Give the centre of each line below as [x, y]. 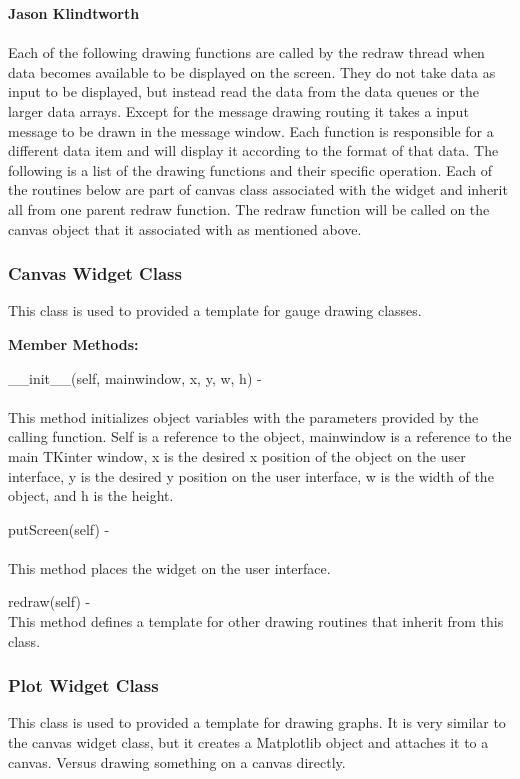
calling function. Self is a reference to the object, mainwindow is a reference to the [260, 436]
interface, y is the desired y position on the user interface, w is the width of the [251, 475]
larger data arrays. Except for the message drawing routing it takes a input [238, 110]
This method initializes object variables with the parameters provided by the [243, 416]
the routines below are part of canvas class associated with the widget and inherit [258, 189]
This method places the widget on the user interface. [169, 567]
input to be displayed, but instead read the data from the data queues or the [243, 91]
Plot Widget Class [83, 685]
